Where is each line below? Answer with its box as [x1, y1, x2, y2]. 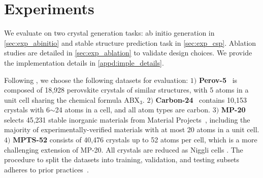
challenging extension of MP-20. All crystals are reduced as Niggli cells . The [4, 144, 243, 155]
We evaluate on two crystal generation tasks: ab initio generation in [4, 27, 215, 38]
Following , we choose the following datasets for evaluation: [4, 74, 188, 85]
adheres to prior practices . [4, 164, 89, 174]
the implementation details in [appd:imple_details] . [4, 57, 164, 68]
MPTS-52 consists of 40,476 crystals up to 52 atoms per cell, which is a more [13, 134, 257, 145]
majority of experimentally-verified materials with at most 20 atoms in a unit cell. [4, 124, 259, 135]
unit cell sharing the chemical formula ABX [4, 94, 140, 105]
